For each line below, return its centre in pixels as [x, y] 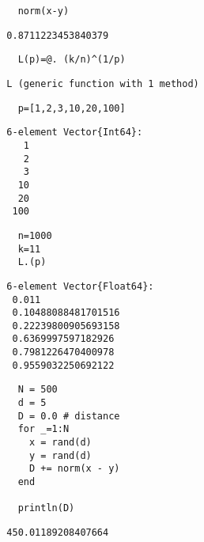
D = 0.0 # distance [69, 416]
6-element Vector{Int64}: [75, 133]
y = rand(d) [60, 455]
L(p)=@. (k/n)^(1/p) [72, 60]
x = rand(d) [60, 443]
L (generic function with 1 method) [103, 83]
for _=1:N [43, 429]
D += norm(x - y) [74, 469]
